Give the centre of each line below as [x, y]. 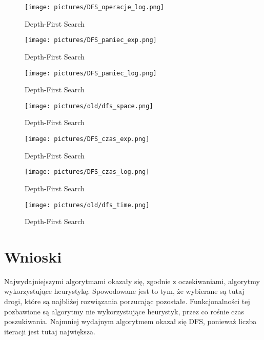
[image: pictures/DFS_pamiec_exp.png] [91, 40]
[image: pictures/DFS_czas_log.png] [87, 172]
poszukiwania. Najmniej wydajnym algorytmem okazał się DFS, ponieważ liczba [130, 321]
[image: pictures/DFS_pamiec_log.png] [91, 73]
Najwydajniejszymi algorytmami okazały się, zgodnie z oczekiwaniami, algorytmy [132, 281]
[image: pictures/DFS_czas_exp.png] [87, 139]
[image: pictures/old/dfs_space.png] [89, 106]
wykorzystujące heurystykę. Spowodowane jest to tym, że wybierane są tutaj [124, 291]
